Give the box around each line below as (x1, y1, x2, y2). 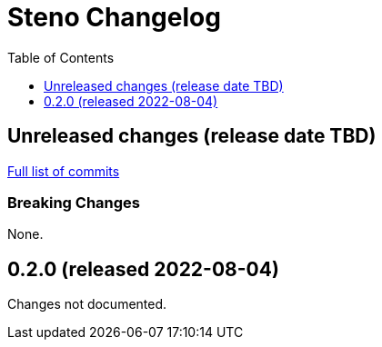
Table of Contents (7, 49, 115, 65)
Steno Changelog (7, 2, 221, 33)
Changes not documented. (7, 296, 167, 312)
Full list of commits (7, 163, 120, 179)
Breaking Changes (7, 193, 141, 212)
